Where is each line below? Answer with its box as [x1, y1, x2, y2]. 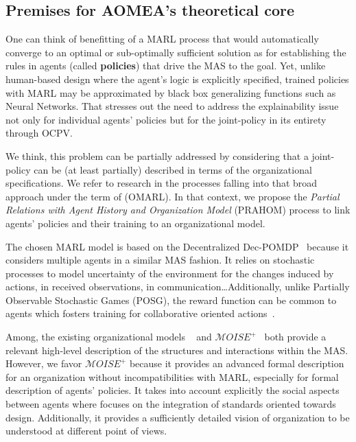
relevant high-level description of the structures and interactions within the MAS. [5, 342, 348, 357]
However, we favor [5, 356, 82, 371]
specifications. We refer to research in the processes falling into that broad [5, 176, 318, 190]
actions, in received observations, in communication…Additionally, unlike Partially [5, 279, 350, 294]
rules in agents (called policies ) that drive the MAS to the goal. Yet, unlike [5, 58, 326, 73]
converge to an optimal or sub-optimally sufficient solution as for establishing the [5, 45, 346, 59]
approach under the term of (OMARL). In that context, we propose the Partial [5, 189, 340, 203]
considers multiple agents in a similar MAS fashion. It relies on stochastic [5, 253, 315, 267]
